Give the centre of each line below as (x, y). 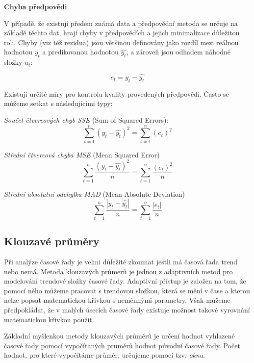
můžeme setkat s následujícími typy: (58, 103)
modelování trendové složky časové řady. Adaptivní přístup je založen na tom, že (125, 281)
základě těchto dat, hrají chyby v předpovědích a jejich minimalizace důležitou (122, 33)
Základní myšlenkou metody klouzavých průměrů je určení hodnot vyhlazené (119, 336)
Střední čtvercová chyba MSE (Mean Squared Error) (82, 154)
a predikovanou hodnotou (80, 52)
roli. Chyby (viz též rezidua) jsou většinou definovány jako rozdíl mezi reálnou (121, 42)
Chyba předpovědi (36, 6)
